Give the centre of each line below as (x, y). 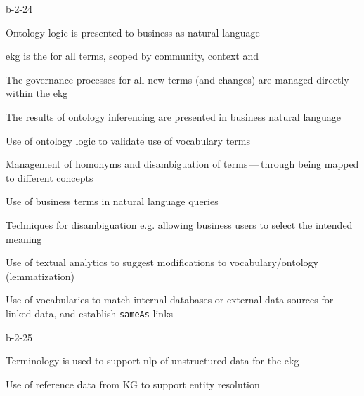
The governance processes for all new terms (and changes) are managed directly (177, 79)
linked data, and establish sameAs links (90, 313)
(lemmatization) (40, 276)
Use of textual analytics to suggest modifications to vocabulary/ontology (162, 262)
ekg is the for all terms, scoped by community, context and (132, 56)
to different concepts (50, 177)
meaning (24, 238)
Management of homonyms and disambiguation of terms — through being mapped (182, 164)
